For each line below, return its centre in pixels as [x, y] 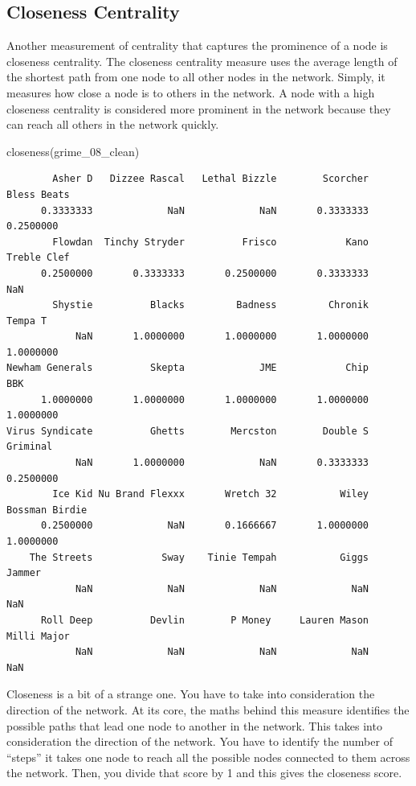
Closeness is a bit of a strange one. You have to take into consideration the [191, 694]
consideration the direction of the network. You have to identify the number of [200, 741]
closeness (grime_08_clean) [73, 151]
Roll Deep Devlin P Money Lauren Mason [205, 620]
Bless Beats [38, 194]
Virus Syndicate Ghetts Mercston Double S [188, 431]
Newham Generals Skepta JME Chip [188, 368]
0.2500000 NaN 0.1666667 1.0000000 [205, 526]
